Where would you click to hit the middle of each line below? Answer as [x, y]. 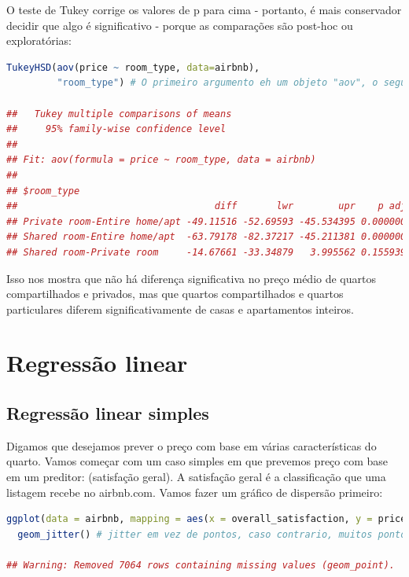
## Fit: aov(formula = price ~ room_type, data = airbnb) [161, 160]
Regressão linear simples [108, 413]
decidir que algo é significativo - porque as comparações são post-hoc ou [180, 25]
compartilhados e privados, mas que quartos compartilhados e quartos [175, 294]
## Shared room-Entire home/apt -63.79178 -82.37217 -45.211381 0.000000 [206, 237]
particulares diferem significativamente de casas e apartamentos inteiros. [181, 309]
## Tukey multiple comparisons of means [119, 114]
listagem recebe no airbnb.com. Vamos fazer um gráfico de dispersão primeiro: [195, 492]
